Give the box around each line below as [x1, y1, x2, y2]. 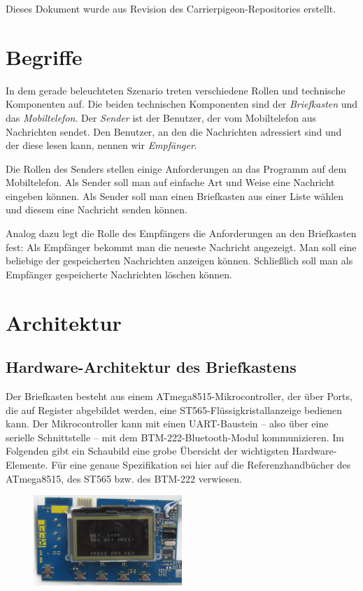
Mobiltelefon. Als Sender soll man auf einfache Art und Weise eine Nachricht [6, 175, 335, 190]
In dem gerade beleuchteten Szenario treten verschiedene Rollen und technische [6, 83, 346, 97]
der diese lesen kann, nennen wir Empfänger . [6, 138, 197, 152]
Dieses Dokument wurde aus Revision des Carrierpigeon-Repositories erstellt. [6, 1, 336, 15]
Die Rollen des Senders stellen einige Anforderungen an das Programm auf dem [6, 161, 347, 176]
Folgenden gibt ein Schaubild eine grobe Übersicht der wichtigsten [6, 443, 289, 458]
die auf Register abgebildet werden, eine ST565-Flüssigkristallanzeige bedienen [6, 402, 343, 417]
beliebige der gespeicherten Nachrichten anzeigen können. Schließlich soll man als [6, 253, 353, 268]
